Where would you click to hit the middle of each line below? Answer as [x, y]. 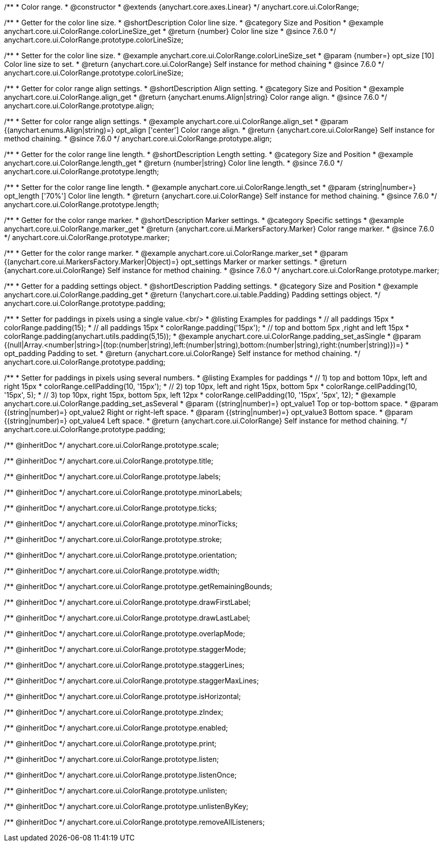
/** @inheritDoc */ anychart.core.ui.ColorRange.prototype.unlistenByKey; [126, 806]
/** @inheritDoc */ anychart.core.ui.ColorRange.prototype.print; [110, 743]
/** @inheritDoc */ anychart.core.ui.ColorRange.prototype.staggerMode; [125, 649]
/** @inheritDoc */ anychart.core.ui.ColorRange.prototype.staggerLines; [125, 665]
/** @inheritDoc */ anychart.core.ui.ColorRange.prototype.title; [109, 461]
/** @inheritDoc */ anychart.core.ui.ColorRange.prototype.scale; [112, 445]
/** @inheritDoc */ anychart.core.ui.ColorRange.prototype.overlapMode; [125, 633]
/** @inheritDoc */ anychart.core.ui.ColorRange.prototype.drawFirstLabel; [128, 602]
